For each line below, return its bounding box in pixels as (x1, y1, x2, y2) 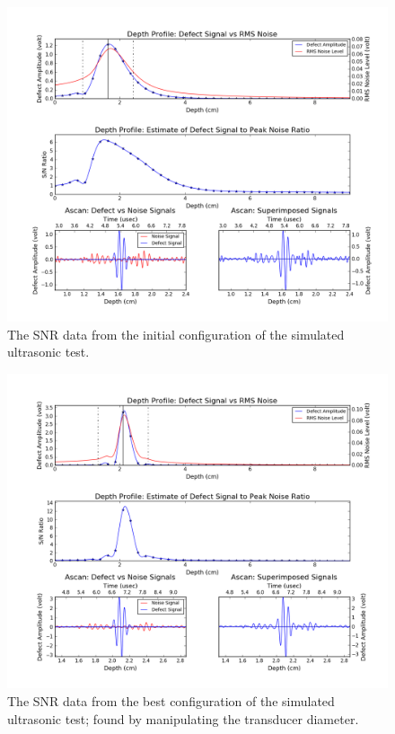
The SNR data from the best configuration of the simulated (7, 691, 335, 710)
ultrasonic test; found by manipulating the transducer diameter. (7, 709, 359, 728)
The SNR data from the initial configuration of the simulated (7, 324, 345, 343)
